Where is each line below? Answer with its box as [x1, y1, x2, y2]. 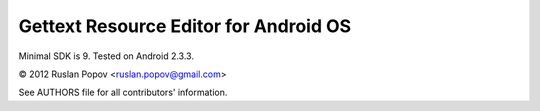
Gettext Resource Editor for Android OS [18, 15, 352, 37]
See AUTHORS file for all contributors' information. [18, 86, 228, 99]
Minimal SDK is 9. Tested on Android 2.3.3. [18, 50, 195, 62]
